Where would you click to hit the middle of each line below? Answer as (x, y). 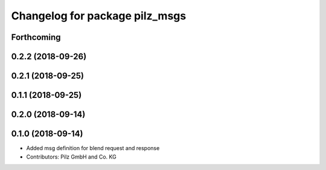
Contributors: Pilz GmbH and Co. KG (72, 157)
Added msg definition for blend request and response (93, 148)
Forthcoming (36, 37)
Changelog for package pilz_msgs (99, 16)
